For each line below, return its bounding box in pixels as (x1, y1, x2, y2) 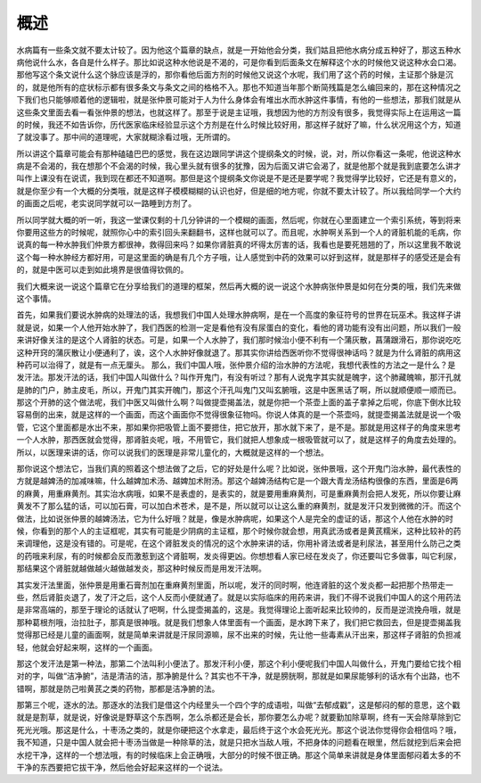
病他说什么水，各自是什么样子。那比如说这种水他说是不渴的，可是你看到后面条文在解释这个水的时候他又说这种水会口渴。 (16, 56, 461, 67)
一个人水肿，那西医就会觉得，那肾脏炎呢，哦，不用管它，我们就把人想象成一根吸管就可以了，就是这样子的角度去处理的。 (16, 434, 461, 445)
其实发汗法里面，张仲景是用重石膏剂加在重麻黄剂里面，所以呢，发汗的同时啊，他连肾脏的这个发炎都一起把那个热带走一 (16, 580, 453, 590)
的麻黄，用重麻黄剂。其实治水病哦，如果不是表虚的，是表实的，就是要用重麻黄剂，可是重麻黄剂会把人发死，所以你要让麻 (16, 488, 461, 499)
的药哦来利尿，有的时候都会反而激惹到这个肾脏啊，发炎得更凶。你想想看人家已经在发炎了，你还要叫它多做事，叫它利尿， (16, 550, 461, 561)
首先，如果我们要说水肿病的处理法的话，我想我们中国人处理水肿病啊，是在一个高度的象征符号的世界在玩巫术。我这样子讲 (16, 309, 461, 320)
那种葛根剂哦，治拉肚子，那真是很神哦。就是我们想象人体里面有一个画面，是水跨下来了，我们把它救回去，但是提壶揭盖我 (16, 616, 461, 628)
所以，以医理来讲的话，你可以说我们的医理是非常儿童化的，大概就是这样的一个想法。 (16, 447, 329, 457)
